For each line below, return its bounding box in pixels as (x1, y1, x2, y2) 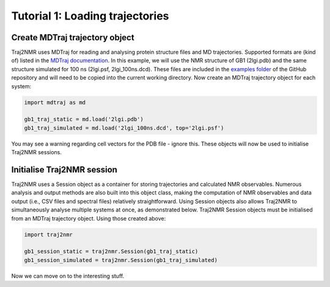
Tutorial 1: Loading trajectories (11, 9, 169, 23)
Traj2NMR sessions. (11, 149, 62, 156)
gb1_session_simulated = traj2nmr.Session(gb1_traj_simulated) (24, 257, 218, 263)
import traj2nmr (24, 231, 73, 238)
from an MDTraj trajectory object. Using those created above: (11, 214, 166, 222)
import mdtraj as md (24, 99, 86, 106)
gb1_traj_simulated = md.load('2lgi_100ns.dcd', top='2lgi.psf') (24, 124, 224, 131)
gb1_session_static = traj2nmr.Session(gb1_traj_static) (24, 248, 199, 255)
